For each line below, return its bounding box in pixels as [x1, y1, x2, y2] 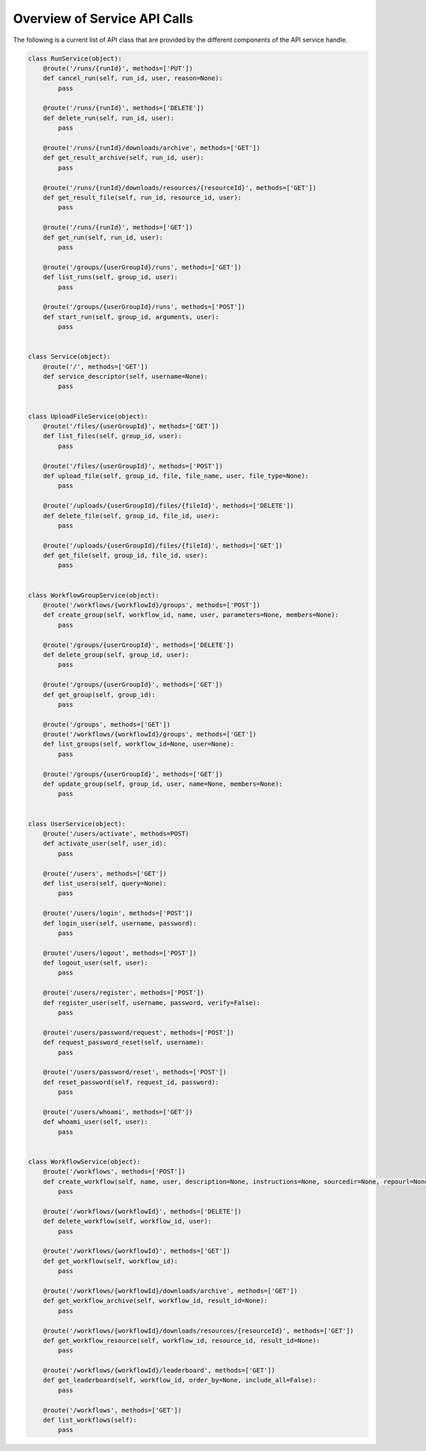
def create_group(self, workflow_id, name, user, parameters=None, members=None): [43, 611, 339, 619]
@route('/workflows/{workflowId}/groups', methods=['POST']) [43, 601, 261, 609]
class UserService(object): [28, 820, 126, 827]
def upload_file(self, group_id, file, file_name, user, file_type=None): [43, 472, 309, 479]
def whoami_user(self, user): [43, 1118, 148, 1126]
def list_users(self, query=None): [43, 879, 167, 887]
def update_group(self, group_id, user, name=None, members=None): [43, 780, 283, 788]
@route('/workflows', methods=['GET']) [43, 1406, 182, 1414]
